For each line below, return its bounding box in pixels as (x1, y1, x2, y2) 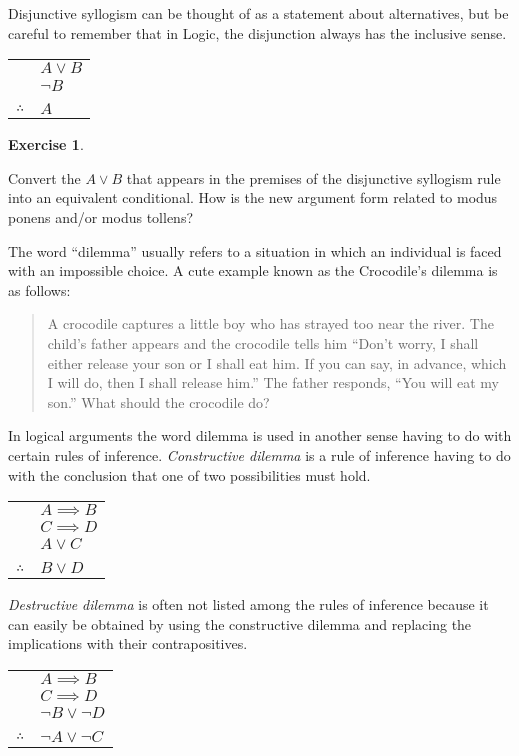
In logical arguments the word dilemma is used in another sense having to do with (8, 425, 512, 446)
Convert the (8, 167, 81, 188)
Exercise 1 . (8, 134, 84, 155)
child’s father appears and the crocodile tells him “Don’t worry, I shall (47, 332, 479, 353)
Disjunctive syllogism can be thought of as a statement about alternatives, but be (8, 3, 509, 23)
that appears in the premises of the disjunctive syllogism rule (126, 167, 501, 188)
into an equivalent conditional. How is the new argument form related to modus (8, 187, 498, 208)
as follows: (8, 279, 71, 300)
